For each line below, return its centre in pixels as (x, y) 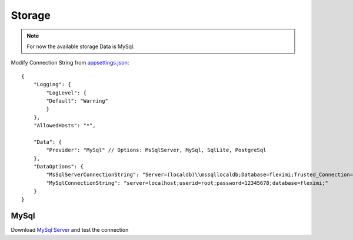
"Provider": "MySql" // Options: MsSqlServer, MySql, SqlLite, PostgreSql (156, 150)
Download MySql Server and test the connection (70, 230)
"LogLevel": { (66, 93)
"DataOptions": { (58, 167)
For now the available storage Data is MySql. (81, 46)
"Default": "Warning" (77, 101)
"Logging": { (52, 84)
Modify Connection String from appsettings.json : (70, 63)
